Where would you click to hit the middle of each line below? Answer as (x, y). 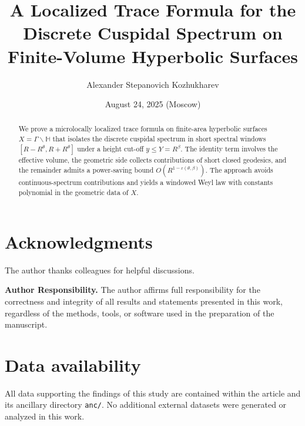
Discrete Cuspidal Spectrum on (153, 33)
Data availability (73, 364)
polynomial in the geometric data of (73, 192)
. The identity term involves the (229, 148)
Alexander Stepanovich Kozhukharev (153, 84)
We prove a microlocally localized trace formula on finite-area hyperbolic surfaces (143, 129)
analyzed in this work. (45, 416)
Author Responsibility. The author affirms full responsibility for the (133, 290)
